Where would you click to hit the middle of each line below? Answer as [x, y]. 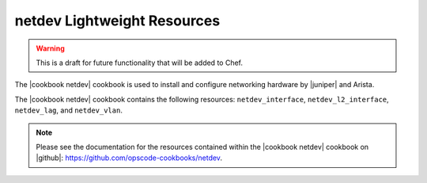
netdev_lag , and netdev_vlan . [68, 110]
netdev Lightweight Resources [117, 21]
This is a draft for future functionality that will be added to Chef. [139, 63]
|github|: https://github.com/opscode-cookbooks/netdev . [129, 158]
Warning [50, 48]
